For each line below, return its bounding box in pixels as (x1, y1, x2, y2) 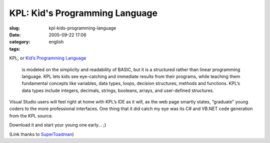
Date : (9, 31, 21, 37)
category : (9, 39, 30, 45)
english (48, 39, 64, 45)
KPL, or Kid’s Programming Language (9, 55, 86, 61)
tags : (9, 45, 20, 52)
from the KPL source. (9, 112, 53, 118)
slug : (9, 25, 20, 31)
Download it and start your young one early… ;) (9, 122, 106, 128)
